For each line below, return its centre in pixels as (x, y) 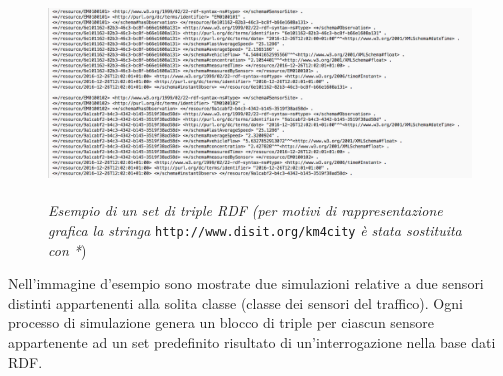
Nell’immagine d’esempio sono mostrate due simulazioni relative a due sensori (246, 283)
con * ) (67, 249)
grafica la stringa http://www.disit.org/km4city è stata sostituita (255, 230)
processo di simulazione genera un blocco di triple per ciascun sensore (221, 322)
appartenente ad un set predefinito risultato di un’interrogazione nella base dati (252, 342)
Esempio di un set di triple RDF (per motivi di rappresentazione (245, 210)
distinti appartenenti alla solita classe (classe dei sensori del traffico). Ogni (235, 302)
